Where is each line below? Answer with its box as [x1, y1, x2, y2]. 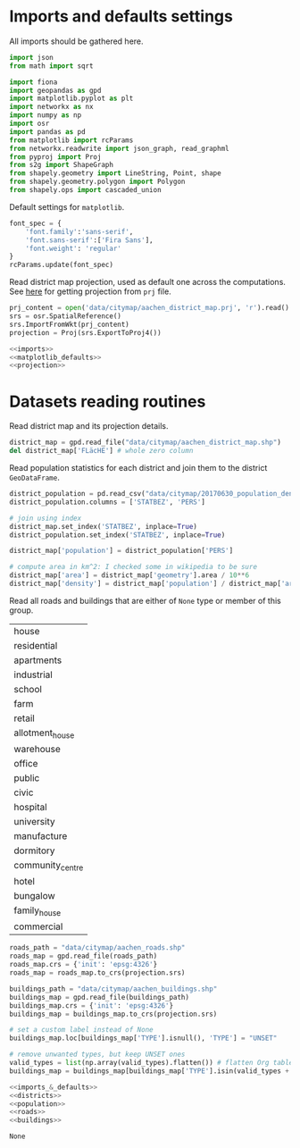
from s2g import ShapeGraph [9, 161, 114, 170]
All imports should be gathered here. [9, 36, 145, 46]
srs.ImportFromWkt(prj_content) [9, 320, 129, 329]
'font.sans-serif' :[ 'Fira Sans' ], [25, 235, 154, 245]
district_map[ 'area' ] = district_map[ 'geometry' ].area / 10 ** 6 [9, 571, 250, 580]
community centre [13, 859, 84, 873]
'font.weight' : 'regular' [25, 244, 122, 253]
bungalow [13, 890, 55, 902]
